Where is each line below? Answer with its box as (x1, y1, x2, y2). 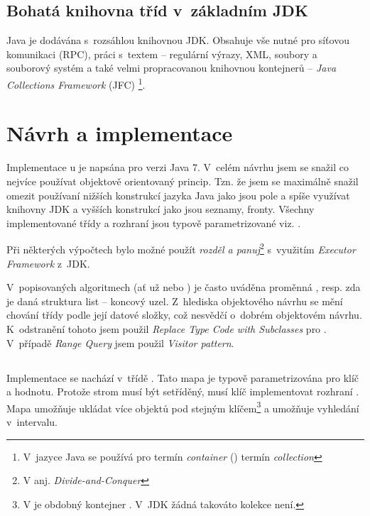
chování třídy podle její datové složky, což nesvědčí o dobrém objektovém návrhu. (6, 307, 362, 322)
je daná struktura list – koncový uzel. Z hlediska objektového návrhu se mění (6, 293, 343, 308)
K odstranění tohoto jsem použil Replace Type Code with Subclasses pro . (6, 321, 327, 336)
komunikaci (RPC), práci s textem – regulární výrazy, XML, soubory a (6, 46, 317, 61)
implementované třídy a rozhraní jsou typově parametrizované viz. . (6, 215, 301, 230)
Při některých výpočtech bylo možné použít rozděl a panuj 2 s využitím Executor (6, 240, 356, 256)
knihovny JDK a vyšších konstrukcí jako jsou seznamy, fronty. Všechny (6, 202, 315, 216)
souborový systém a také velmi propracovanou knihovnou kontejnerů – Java (6, 60, 337, 75)
